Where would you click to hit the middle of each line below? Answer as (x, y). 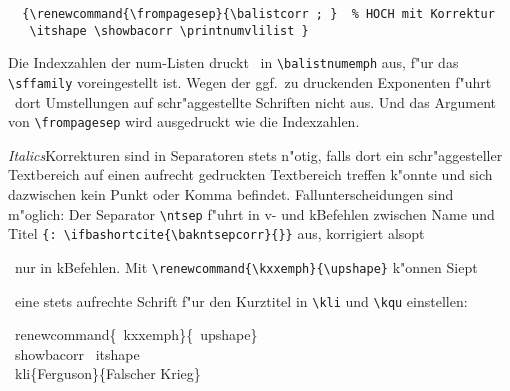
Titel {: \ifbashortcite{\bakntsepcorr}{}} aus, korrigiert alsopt (216, 233)
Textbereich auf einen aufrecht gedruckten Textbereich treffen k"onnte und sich (250, 174)
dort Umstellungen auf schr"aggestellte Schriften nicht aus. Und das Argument (255, 101)
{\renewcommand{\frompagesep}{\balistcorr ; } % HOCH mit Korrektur (258, 14)
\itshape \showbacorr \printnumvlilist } (169, 30)
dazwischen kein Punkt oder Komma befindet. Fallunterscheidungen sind (231, 194)
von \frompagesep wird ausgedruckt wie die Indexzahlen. (184, 121)
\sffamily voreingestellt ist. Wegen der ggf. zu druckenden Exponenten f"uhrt (250, 81)
